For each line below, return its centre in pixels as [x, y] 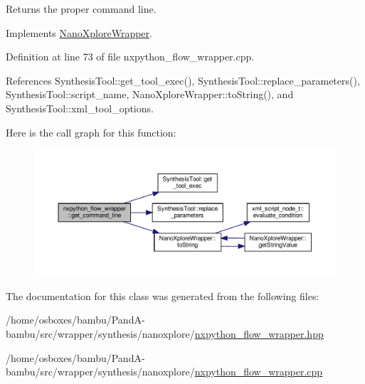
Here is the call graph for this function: [91, 132]
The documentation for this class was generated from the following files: [163, 295]
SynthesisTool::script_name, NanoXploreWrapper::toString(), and [150, 94]
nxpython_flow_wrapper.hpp [259, 333]
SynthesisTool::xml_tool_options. [80, 108]
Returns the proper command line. [81, 9]
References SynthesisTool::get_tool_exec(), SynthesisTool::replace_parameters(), [183, 80]
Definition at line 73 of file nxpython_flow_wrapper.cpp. [130, 57]
